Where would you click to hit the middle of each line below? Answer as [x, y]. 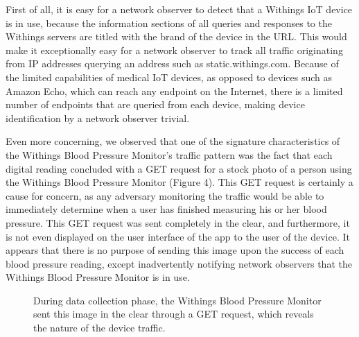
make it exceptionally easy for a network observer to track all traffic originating [174, 50]
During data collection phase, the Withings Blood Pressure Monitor [177, 300]
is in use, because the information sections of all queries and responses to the [169, 23]
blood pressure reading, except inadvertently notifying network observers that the [179, 263]
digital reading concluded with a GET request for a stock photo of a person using [179, 168]
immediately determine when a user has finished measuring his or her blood [166, 209]
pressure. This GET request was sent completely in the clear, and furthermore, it [178, 222]
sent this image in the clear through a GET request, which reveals [174, 314]
